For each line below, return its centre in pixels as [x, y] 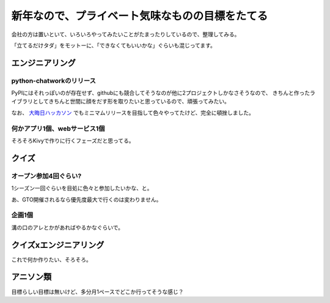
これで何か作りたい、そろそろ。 [51, 260]
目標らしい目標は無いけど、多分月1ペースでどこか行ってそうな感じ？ [97, 291]
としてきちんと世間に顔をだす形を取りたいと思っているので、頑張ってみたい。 [131, 102]
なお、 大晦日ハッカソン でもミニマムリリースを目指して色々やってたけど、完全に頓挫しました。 [133, 113]
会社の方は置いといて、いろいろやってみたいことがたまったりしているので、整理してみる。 [126, 34]
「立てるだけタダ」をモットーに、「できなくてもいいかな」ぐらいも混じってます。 [114, 45]
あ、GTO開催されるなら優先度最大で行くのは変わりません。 [86, 200]
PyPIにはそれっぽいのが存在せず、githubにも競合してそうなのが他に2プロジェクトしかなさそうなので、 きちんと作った [161, 93]
